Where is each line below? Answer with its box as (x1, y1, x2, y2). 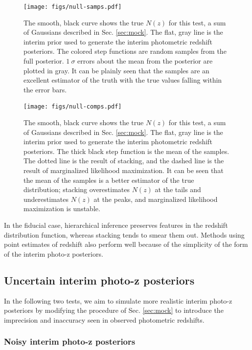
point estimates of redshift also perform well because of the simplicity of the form (4, 239, 248, 249)
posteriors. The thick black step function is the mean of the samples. (23, 146, 229, 156)
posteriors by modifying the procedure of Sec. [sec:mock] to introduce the (4, 305, 224, 315)
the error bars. (23, 84, 67, 94)
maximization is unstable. (23, 203, 100, 214)
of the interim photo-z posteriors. (4, 248, 103, 259)
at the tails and (155, 184, 201, 195)
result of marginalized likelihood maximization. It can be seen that (23, 165, 224, 175)
